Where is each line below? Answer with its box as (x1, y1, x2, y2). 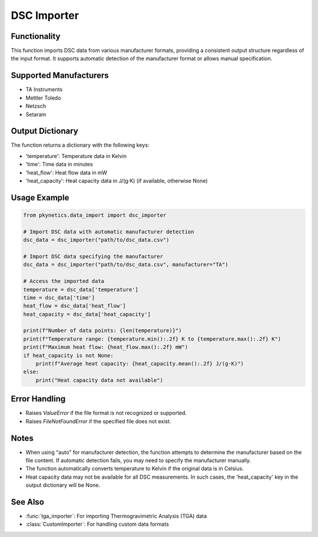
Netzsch (25, 103, 47, 110)
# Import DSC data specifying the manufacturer (23, 253, 163, 259)
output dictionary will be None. (25, 482, 101, 489)
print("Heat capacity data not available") (35, 377, 163, 383)
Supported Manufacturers (11, 71, 109, 81)
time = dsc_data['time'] (23, 294, 95, 301)
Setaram (25, 111, 47, 118)
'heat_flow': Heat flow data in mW (25, 169, 107, 176)
